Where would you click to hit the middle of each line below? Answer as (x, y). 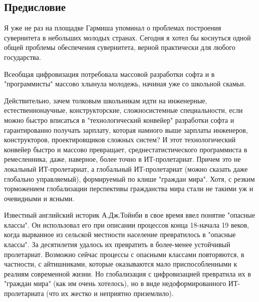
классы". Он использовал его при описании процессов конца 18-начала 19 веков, (127, 224)
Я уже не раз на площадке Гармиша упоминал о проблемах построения (113, 28)
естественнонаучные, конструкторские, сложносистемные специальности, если (124, 110)
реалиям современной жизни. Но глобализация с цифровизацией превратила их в (128, 273)
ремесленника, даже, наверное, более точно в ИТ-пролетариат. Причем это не (123, 159)
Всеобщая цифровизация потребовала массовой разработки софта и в (109, 74)
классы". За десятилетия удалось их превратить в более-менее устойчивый (117, 244)
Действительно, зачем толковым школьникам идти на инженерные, (106, 100)
